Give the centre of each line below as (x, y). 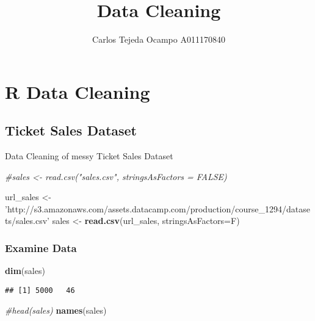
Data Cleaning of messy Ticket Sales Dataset (89, 156)
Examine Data (41, 248)
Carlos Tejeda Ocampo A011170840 (159, 39)
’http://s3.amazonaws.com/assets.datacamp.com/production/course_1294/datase (157, 208)
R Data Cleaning (78, 91)
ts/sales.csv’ (27, 221)
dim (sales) (25, 271)
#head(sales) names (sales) (56, 310)
